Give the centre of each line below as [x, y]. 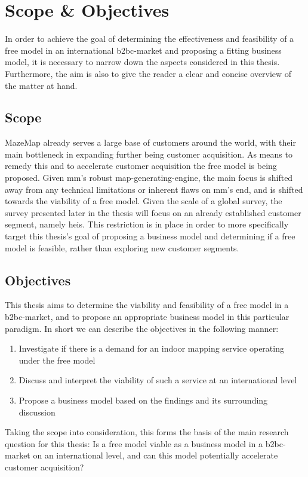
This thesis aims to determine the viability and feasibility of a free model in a [147, 305]
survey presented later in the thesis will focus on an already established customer [153, 212]
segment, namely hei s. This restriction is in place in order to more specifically [147, 224]
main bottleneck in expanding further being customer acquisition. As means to [149, 154]
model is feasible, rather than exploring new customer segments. [122, 247]
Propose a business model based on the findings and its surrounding [143, 400]
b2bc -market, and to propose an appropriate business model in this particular [147, 317]
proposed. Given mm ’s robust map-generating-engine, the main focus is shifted [149, 178]
